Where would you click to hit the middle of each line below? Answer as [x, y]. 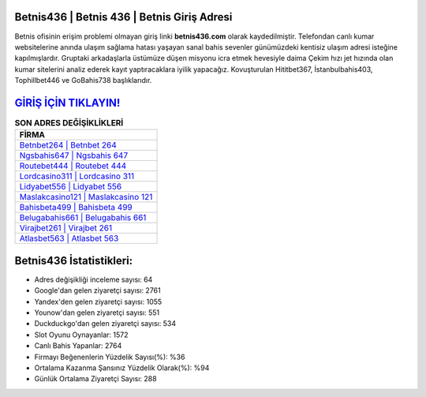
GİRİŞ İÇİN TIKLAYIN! [67, 103]
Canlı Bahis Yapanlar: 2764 [78, 346]
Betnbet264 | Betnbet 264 [68, 145]
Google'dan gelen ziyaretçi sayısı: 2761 [97, 290]
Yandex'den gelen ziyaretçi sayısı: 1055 [98, 301]
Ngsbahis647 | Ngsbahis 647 [74, 155]
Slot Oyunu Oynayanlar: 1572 [82, 335]
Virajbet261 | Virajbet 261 [66, 228]
